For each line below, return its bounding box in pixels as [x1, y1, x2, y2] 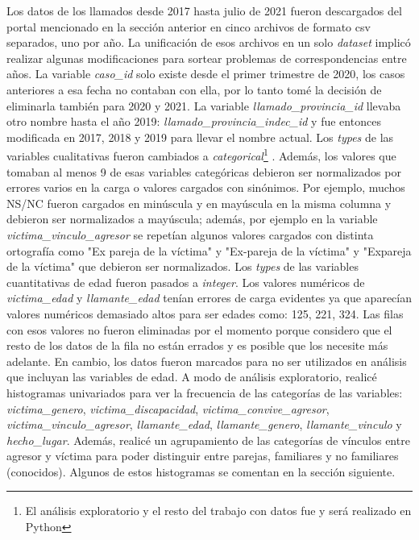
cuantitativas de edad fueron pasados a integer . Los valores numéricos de [6, 273, 365, 290]
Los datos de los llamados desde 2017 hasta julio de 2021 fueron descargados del [6, 2, 402, 19]
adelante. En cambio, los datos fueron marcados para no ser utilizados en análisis [6, 352, 407, 369]
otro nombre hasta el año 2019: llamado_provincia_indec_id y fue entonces [6, 113, 381, 130]
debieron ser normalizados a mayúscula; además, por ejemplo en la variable [6, 210, 378, 227]
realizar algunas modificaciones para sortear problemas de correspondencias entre [6, 49, 407, 66]
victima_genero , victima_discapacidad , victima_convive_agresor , [6, 400, 330, 417]
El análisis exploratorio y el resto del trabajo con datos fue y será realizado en [25, 502, 412, 519]
